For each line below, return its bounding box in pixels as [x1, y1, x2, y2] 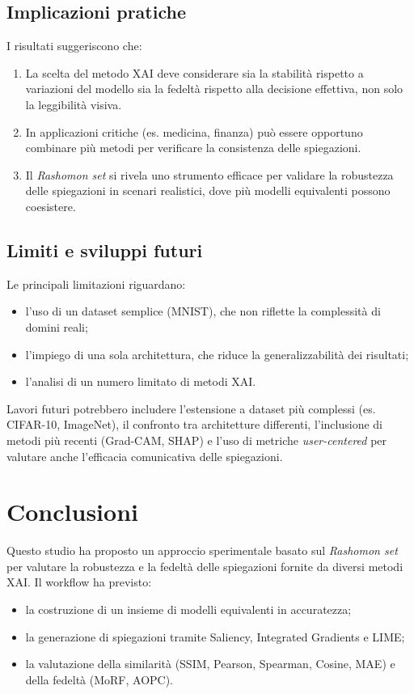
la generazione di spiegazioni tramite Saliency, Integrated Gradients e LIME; [25, 628, 405, 645]
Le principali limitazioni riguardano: [6, 275, 186, 292]
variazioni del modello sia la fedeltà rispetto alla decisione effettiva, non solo [25, 80, 403, 97]
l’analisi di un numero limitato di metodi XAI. [25, 373, 256, 390]
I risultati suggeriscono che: [6, 37, 142, 54]
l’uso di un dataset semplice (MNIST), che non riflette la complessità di [25, 303, 381, 319]
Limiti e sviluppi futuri [6, 237, 203, 262]
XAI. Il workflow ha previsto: [6, 573, 152, 590]
